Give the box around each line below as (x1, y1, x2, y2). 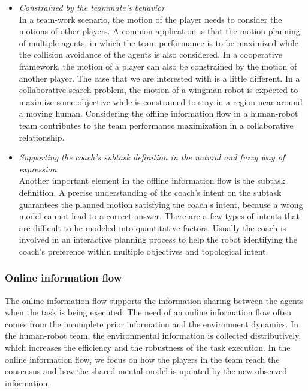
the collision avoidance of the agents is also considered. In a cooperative (19, 48, 282, 61)
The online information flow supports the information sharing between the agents (5, 294, 304, 306)
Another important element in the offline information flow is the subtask (19, 174, 285, 187)
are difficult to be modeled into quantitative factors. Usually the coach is (19, 221, 286, 234)
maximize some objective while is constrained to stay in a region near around (19, 95, 303, 108)
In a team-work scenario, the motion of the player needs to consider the (19, 13, 282, 25)
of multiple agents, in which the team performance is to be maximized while (19, 36, 298, 49)
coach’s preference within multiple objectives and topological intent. (19, 244, 268, 257)
